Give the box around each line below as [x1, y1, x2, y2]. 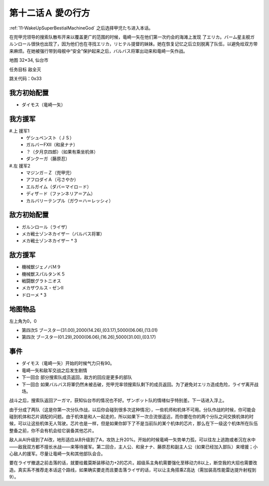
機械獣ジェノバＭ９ [21, 264, 61, 270]
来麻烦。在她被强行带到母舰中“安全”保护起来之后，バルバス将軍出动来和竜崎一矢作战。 [9, 48, 188, 54]
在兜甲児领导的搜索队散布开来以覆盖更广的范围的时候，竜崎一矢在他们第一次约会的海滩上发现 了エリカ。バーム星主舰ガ [9, 34, 255, 40]
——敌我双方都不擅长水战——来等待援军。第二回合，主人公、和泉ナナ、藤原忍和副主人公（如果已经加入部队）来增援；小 [9, 444, 258, 450]
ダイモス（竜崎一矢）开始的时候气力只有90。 [21, 360, 115, 366]
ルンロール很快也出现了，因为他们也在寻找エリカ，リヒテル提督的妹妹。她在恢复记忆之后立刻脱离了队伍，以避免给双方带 [9, 41, 258, 47]
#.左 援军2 [9, 163, 31, 169]
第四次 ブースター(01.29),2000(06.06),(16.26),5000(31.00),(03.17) [21, 334, 156, 340]
